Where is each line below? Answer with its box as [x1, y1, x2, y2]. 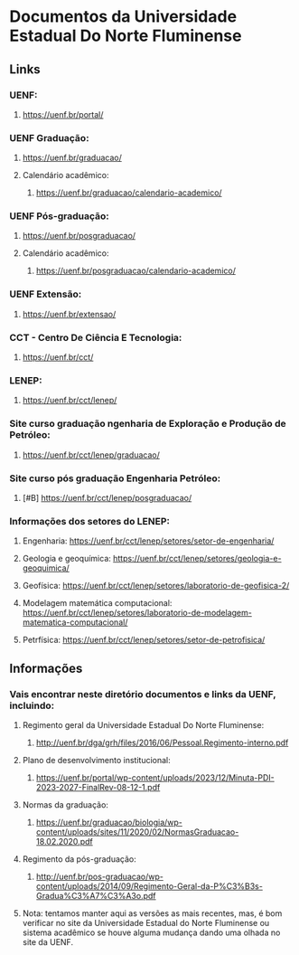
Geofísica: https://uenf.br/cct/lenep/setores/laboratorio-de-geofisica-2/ [22, 581, 290, 591]
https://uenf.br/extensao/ [22, 308, 117, 319]
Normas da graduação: [22, 799, 108, 810]
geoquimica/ [22, 563, 70, 573]
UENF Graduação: [9, 131, 89, 144]
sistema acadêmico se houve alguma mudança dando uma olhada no [22, 927, 281, 938]
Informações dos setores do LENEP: [9, 515, 170, 527]
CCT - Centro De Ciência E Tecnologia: [9, 331, 182, 344]
